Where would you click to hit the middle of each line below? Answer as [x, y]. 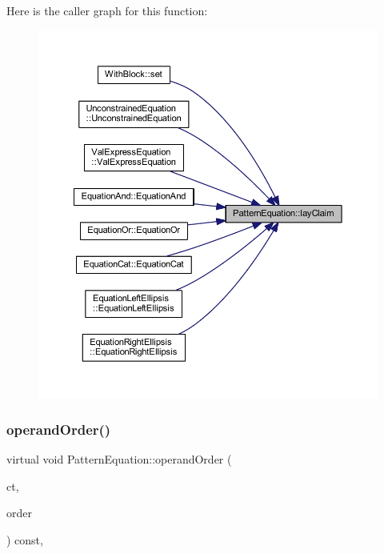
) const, [25, 540]
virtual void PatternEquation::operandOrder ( [119, 459]
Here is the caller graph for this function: [107, 10]
